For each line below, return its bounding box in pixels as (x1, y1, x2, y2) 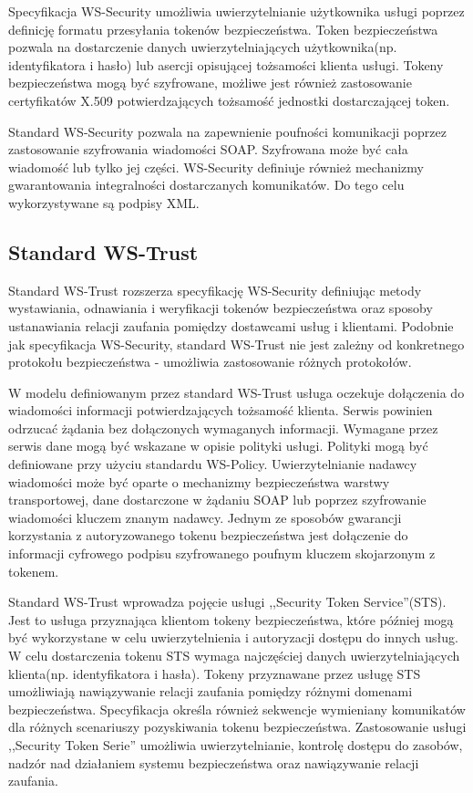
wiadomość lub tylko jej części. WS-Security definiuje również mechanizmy (8, 157, 424, 176)
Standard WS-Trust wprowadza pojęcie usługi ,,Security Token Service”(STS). (8, 592, 447, 611)
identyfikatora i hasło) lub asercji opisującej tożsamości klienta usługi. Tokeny (8, 55, 444, 74)
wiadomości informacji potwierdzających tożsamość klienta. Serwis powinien (8, 401, 433, 420)
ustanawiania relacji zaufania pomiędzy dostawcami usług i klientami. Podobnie (8, 316, 454, 335)
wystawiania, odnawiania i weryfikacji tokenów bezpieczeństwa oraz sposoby (8, 298, 433, 318)
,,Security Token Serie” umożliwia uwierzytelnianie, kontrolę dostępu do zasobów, (8, 735, 463, 754)
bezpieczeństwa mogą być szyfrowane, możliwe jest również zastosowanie (8, 73, 412, 92)
